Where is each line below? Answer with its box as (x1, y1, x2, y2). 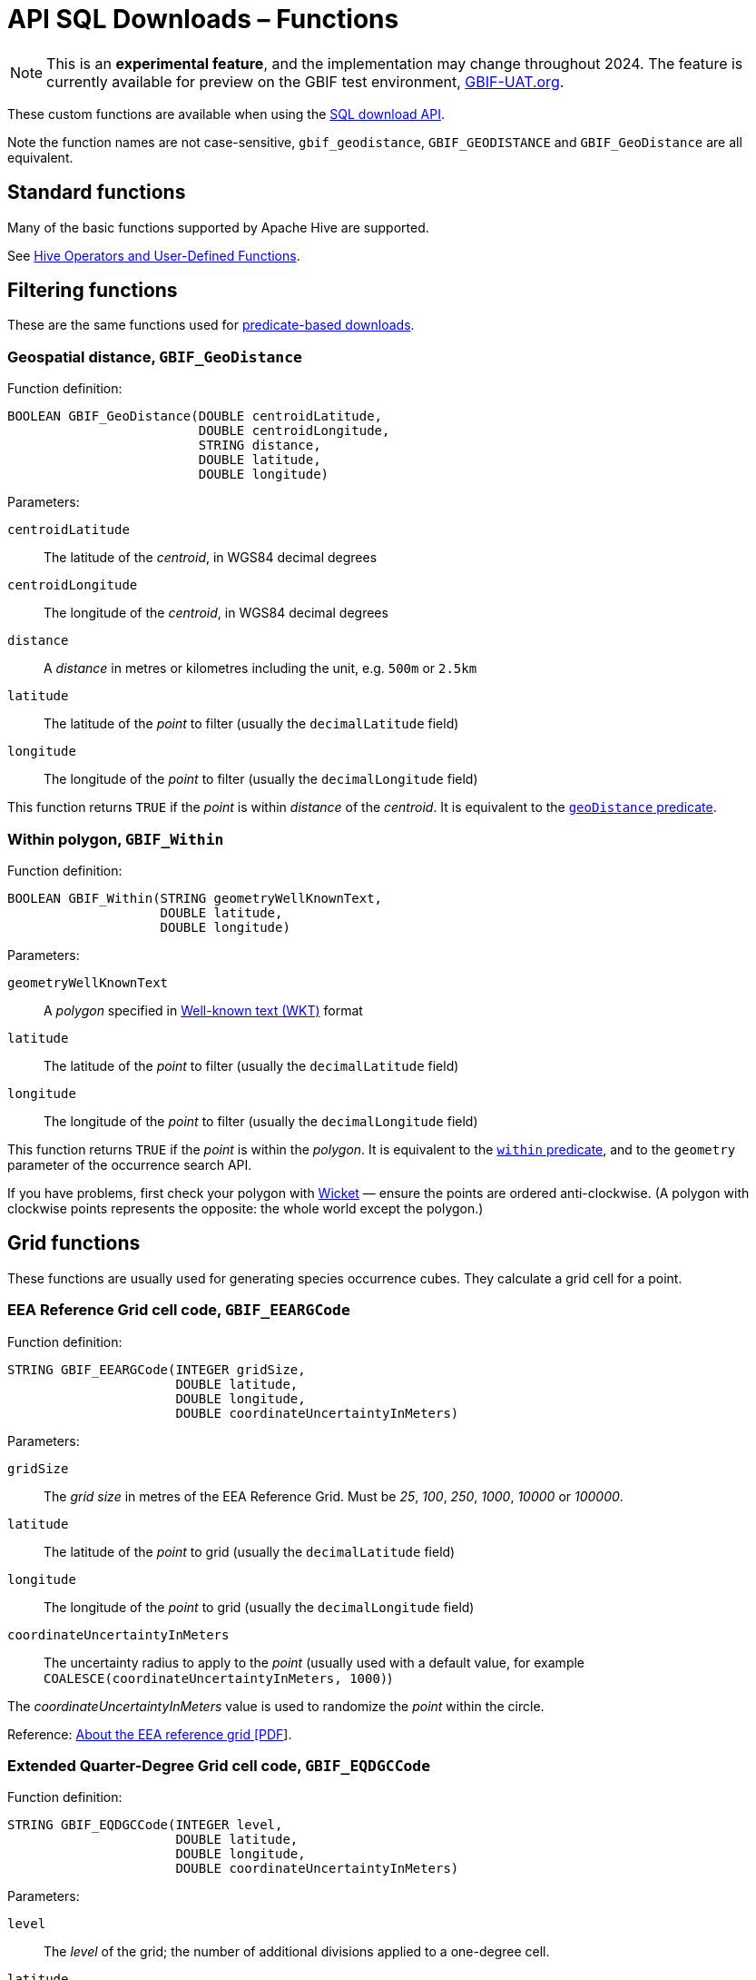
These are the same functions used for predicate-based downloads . (7, 317, 415, 333)
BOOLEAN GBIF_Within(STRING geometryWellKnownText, (7, 890, 383, 906)
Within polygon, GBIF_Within (7, 829, 224, 848)
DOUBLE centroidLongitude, (198, 423, 390, 439)
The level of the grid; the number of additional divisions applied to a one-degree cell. (44, 1944, 550, 1960)
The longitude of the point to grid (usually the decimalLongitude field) (44, 1599, 475, 1615)
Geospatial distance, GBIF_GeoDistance (7, 347, 302, 366)
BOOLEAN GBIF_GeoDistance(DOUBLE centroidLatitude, (7, 409, 383, 424)
